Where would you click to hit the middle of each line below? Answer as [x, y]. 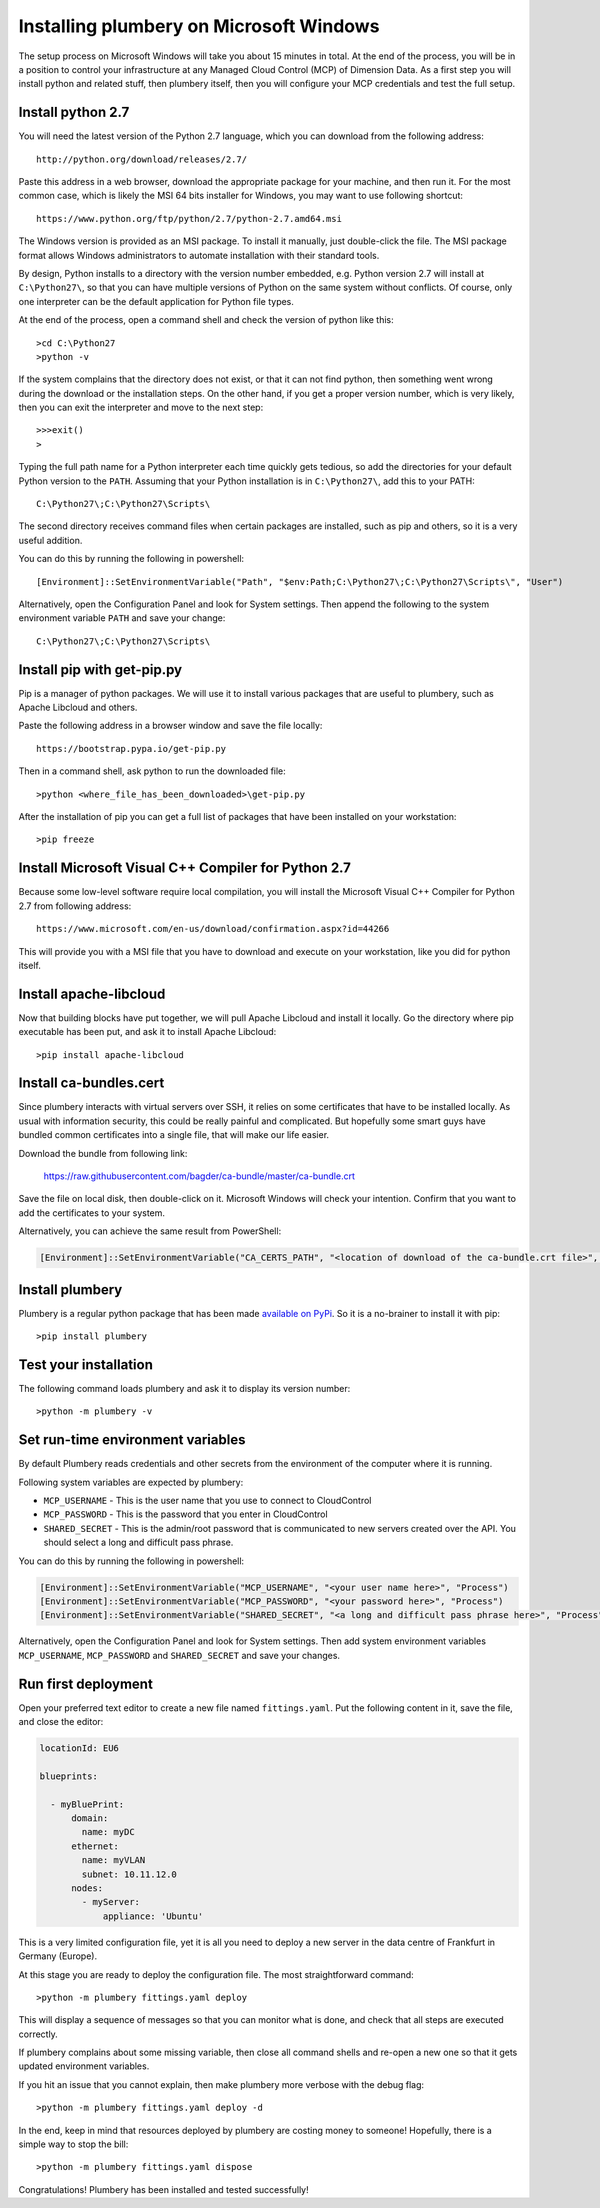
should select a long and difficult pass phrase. [138, 1542]
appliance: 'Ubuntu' [153, 1916]
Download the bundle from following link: [103, 1153]
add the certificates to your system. [91, 1212]
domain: [90, 1818]
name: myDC [108, 1832]
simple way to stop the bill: [73, 2144]
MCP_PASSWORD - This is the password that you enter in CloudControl [186, 1514]
